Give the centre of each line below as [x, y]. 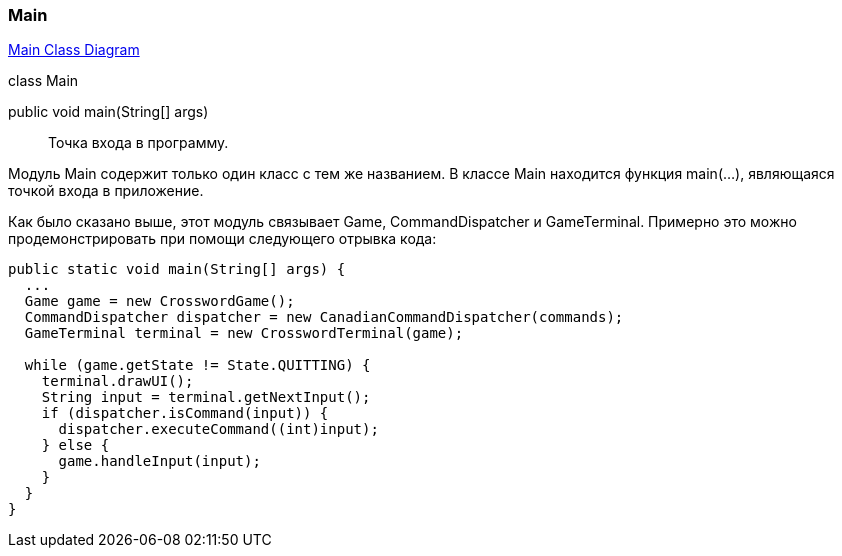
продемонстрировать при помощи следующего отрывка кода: [222, 239]
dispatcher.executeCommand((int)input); [218, 429]
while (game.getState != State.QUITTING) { [197, 365]
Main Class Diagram [74, 50]
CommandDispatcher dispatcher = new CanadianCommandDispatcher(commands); [324, 317]
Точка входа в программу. [138, 143]
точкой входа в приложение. [106, 191]
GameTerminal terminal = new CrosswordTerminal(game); [244, 333]
